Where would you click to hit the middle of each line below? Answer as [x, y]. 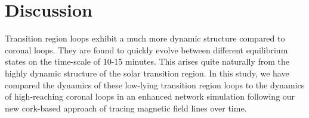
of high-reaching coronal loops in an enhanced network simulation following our [150, 96]
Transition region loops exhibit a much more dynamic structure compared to [145, 38]
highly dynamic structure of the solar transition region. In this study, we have [147, 73]
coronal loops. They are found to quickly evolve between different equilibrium [146, 50]
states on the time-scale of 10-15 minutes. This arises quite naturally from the [147, 61]
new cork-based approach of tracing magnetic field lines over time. [126, 108]
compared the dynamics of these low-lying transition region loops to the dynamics [155, 84]
